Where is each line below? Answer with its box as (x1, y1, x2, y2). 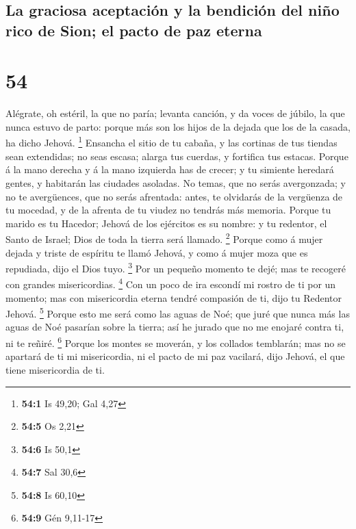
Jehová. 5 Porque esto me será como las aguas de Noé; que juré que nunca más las (5, 305, 350, 320)
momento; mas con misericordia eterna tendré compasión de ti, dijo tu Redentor (5, 290, 342, 305)
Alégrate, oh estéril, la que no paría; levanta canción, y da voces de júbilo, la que (5, 106, 345, 120)
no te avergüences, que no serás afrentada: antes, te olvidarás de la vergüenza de (5, 189, 343, 203)
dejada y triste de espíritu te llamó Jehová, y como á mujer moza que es (5, 245, 308, 259)
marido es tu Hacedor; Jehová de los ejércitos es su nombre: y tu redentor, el (5, 216, 327, 230)
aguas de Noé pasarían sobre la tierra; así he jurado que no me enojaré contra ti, (5, 320, 344, 334)
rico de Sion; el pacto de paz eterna (5, 19, 262, 40)
